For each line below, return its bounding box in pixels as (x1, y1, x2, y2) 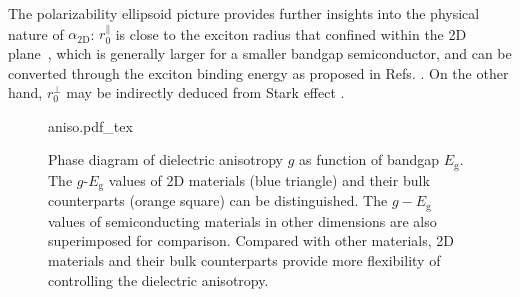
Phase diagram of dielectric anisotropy (48, 149, 283, 170)
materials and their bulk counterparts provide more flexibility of (48, 249, 441, 270)
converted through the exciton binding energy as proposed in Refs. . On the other (8, 62, 509, 83)
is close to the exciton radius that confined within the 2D (115, 23, 467, 44)
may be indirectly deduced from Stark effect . (66, 82, 345, 103)
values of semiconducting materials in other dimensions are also (48, 210, 437, 231)
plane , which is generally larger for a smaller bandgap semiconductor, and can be (8, 43, 512, 63)
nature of (8, 23, 64, 44)
